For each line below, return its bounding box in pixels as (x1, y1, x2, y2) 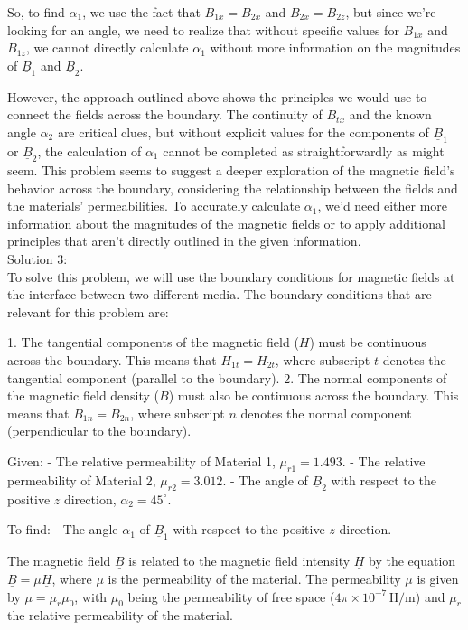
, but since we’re (345, 3, 436, 21)
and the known (349, 105, 432, 124)
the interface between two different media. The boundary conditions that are (7, 285, 432, 304)
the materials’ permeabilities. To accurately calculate (7, 196, 301, 215)
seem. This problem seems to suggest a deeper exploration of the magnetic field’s (7, 161, 455, 180)
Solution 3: (7, 249, 68, 268)
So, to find (7, 3, 65, 21)
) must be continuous (309, 333, 426, 352)
